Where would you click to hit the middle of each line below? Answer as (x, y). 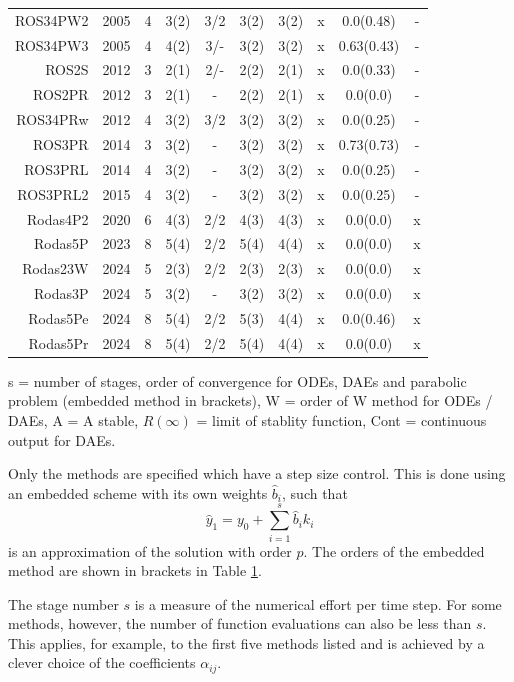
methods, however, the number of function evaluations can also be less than (240, 623)
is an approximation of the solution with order (150, 550)
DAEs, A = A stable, (73, 420)
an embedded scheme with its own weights (138, 492)
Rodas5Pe (58, 317)
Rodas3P (61, 293)
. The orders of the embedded (394, 550)
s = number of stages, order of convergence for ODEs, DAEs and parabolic (237, 380)
